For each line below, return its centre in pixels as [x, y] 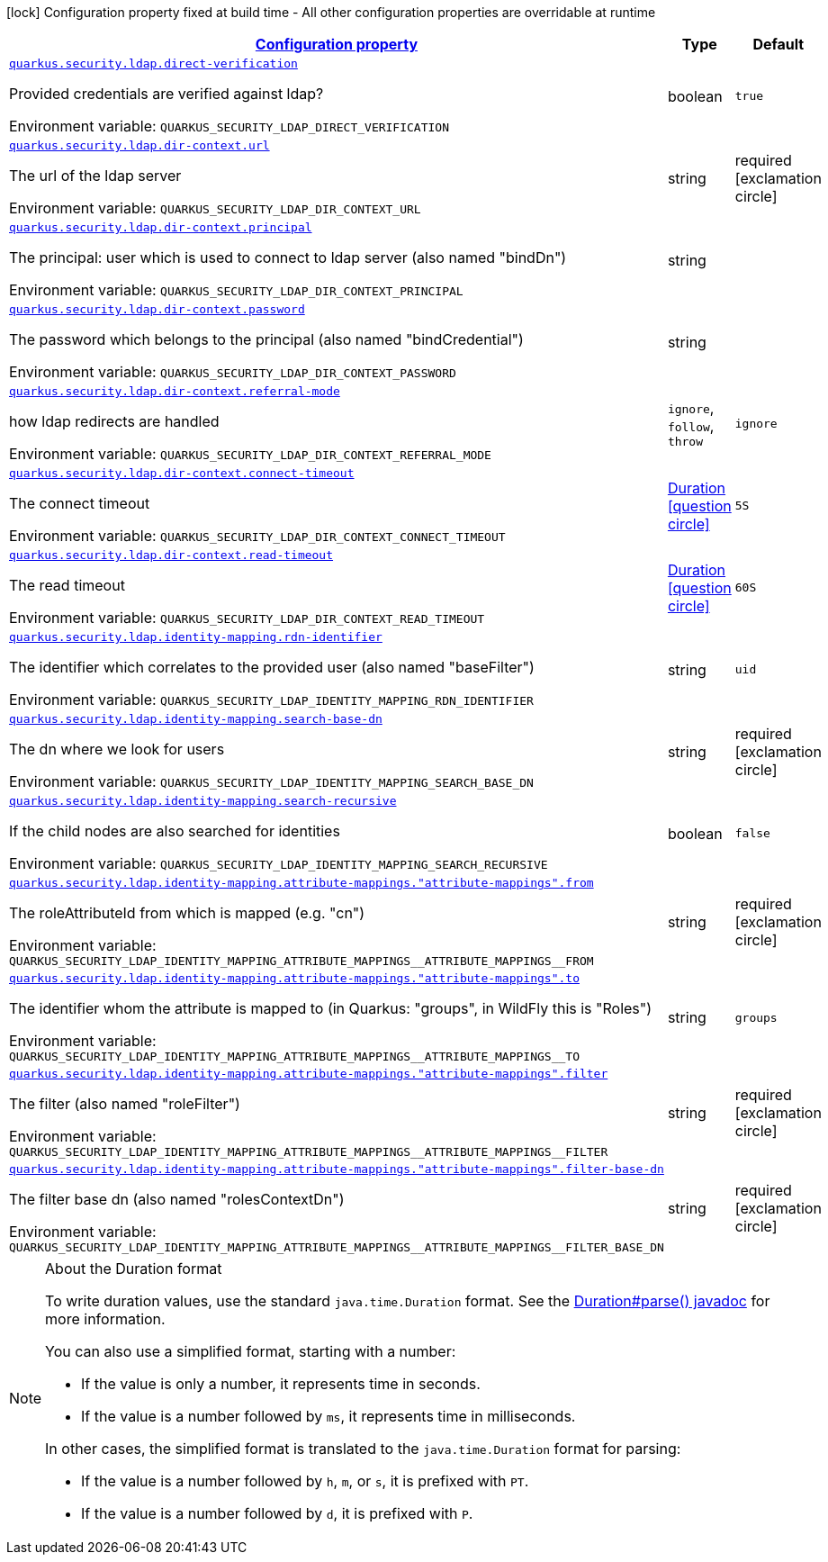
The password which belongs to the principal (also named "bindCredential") [266, 339]
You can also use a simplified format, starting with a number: [251, 1351]
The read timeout [67, 585]
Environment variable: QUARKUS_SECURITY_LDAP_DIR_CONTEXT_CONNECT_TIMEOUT [257, 536]
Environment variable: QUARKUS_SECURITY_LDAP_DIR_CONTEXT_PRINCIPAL [236, 290]
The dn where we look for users [117, 749]
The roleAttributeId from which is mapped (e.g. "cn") [187, 913]
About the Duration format [134, 1269]
